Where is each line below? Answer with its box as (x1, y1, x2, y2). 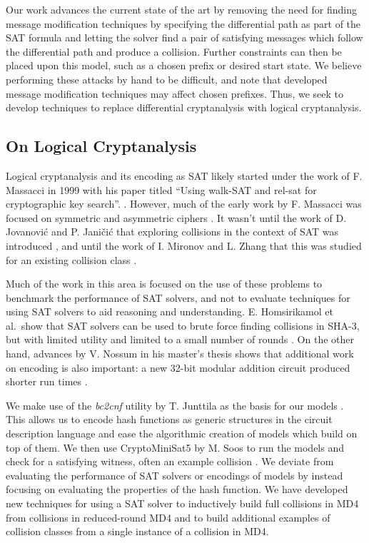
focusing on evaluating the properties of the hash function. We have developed (6, 482, 348, 497)
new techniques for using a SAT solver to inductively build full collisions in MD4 (6, 496, 359, 511)
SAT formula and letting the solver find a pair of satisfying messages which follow (6, 30, 363, 45)
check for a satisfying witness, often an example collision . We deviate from (6, 454, 334, 469)
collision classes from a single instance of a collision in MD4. (6, 524, 269, 539)
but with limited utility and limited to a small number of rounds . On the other (6, 332, 354, 347)
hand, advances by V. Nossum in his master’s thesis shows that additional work (6, 346, 354, 361)
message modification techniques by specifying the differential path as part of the (6, 16, 361, 31)
